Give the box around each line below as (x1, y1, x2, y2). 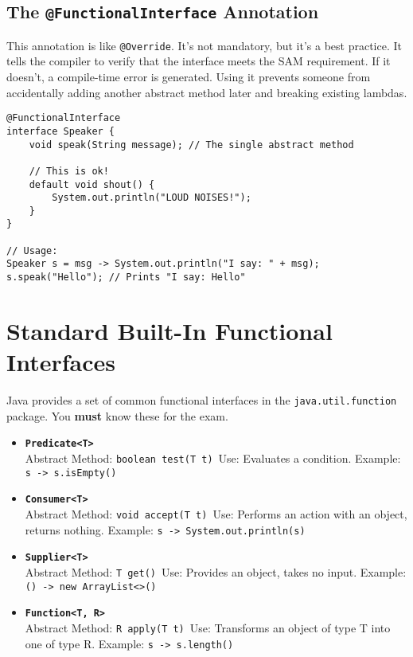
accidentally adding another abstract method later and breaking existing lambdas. (6, 84, 407, 100)
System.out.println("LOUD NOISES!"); (52, 192, 251, 204)
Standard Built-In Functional (6, 314, 333, 346)
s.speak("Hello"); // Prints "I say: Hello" (6, 272, 246, 284)
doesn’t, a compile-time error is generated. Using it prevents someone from (6, 68, 371, 85)
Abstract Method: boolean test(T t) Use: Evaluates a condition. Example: (25, 449, 401, 466)
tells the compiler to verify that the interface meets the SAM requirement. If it (6, 53, 391, 69)
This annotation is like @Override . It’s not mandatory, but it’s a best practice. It (6, 37, 402, 53)
